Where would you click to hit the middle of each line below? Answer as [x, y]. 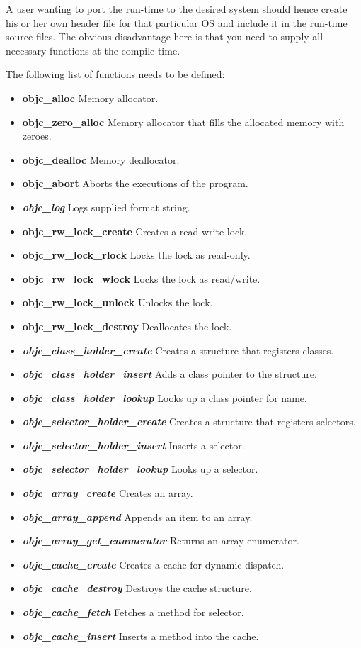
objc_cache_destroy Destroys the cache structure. [137, 588]
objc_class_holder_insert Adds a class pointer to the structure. [170, 374]
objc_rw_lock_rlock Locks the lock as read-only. [136, 255]
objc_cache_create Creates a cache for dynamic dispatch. [153, 564]
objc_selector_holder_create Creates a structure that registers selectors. [189, 421]
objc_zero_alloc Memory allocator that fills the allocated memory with [183, 122]
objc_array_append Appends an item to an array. [137, 516]
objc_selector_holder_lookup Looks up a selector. [140, 469]
